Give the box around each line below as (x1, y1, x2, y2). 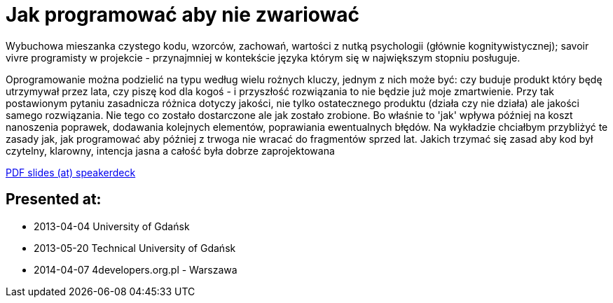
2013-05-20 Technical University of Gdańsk (34, 241, 236, 254)
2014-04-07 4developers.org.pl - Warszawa (34, 263, 237, 276)
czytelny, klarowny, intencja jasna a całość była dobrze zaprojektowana (6, 144, 335, 157)
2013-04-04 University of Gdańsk (34, 220, 190, 232)
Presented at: (6, 190, 102, 209)
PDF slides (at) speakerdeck (6, 166, 136, 178)
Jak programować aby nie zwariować (6, 3, 360, 27)
